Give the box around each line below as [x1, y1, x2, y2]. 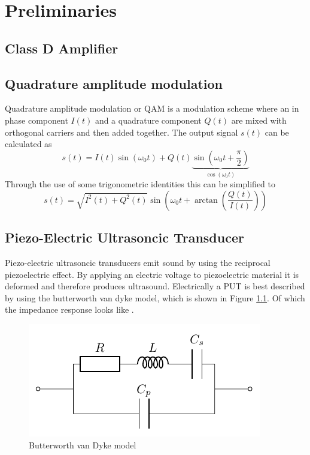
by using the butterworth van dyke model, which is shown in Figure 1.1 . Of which [5, 291, 305, 304]
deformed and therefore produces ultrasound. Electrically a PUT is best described [5, 280, 305, 292]
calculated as [5, 137, 52, 150]
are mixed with [231, 113, 287, 126]
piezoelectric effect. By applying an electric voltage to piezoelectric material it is [5, 268, 299, 280]
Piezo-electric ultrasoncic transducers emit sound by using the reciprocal [5, 256, 271, 268]
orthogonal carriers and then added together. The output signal [5, 125, 238, 138]
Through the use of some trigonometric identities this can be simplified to [5, 178, 275, 190]
